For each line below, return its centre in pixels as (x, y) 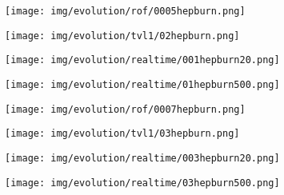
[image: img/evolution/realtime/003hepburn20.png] (142, 158)
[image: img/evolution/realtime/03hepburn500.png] (142, 183)
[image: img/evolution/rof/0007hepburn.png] (125, 109)
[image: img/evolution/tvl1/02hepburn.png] (122, 36)
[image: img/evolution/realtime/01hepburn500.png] (142, 84)
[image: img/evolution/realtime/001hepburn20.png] (142, 60)
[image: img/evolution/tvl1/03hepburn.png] (122, 134)
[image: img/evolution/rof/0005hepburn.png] (125, 11)
